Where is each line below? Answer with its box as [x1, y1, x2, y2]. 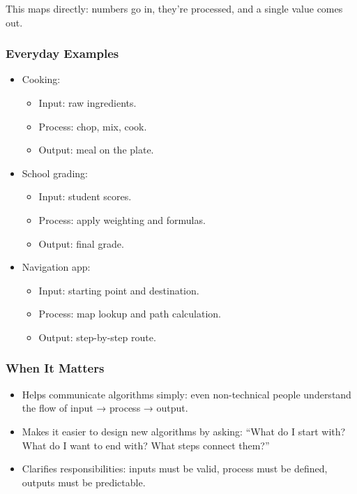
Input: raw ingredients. [38, 96, 137, 110]
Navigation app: [22, 260, 91, 274]
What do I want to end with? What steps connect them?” [22, 437, 270, 452]
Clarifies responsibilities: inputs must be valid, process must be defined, [22, 461, 328, 476]
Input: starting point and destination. [38, 283, 199, 297]
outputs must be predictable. [22, 474, 146, 489]
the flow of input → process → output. [22, 401, 188, 415]
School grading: [22, 165, 88, 180]
